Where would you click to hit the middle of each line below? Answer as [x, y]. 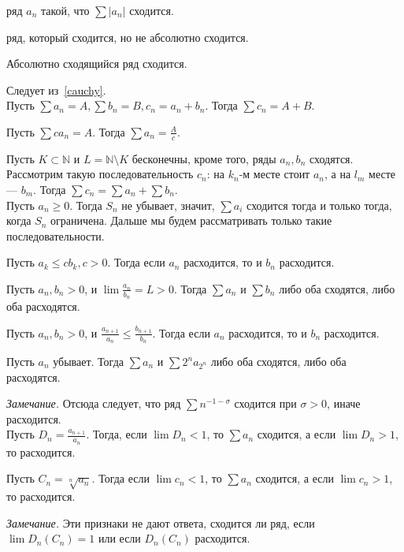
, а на [337, 174]
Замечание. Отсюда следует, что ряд [94, 403]
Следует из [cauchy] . [56, 90]
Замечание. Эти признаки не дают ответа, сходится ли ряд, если [161, 522]
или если [119, 538]
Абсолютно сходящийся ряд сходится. [97, 63]
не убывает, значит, [168, 205]
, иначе [344, 403]
